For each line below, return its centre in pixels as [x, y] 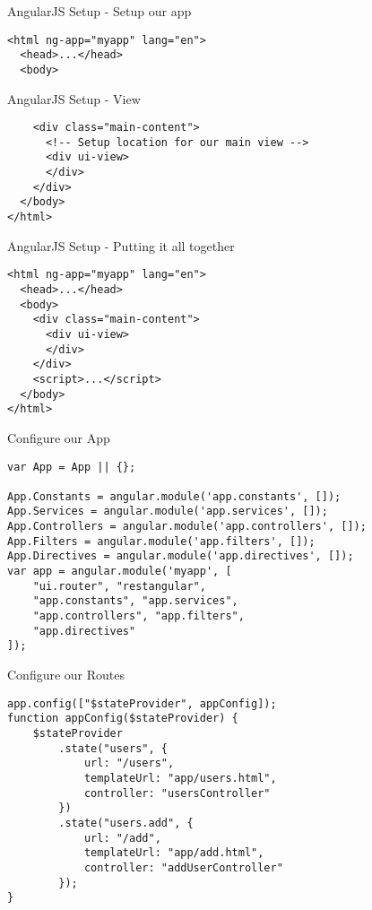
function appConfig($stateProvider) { [123, 719]
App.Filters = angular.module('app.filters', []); [161, 541]
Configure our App [59, 437]
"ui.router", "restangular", [119, 586]
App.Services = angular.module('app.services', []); [168, 511]
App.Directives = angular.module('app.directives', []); [181, 556]
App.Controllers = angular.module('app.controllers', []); [187, 527]
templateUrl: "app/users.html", [180, 778]
